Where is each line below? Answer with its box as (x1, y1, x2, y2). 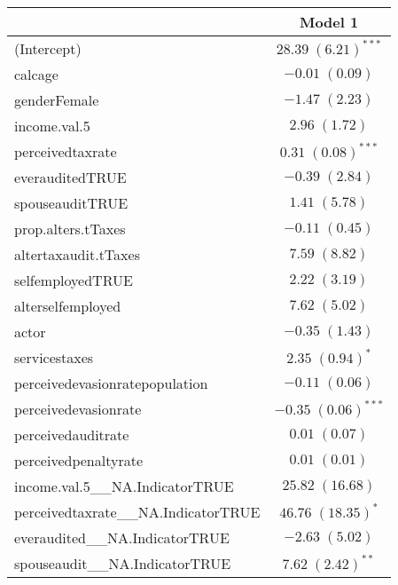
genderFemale (14, 90, 99, 110)
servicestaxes (14, 347, 94, 368)
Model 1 (299, 12, 359, 32)
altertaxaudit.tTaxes (14, 244, 140, 265)
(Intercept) (14, 38, 82, 59)
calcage (14, 64, 59, 84)
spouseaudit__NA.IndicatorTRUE (14, 553, 231, 573)
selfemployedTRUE (14, 270, 133, 290)
